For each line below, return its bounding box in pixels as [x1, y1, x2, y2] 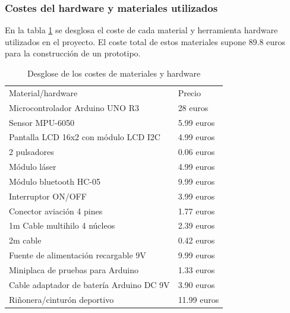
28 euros [178, 101, 209, 113]
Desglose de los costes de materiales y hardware [27, 67, 201, 79]
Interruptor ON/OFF [9, 189, 87, 202]
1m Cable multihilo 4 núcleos [9, 219, 115, 232]
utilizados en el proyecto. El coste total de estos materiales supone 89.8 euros [5, 35, 286, 48]
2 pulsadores [9, 146, 54, 158]
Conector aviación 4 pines [9, 204, 103, 217]
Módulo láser [9, 160, 56, 173]
